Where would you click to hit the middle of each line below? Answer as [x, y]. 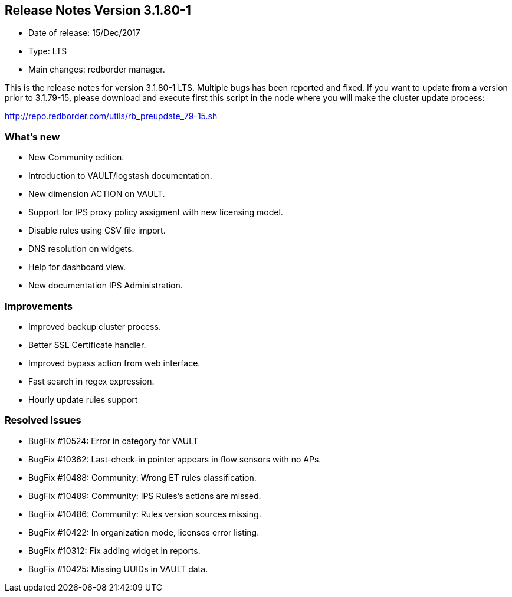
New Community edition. [76, 158]
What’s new [32, 137]
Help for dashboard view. [77, 267]
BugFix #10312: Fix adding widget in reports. [114, 550]
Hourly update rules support [83, 399]
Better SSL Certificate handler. [87, 345]
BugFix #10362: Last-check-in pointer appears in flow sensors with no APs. [175, 459]
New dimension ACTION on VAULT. [97, 194]
